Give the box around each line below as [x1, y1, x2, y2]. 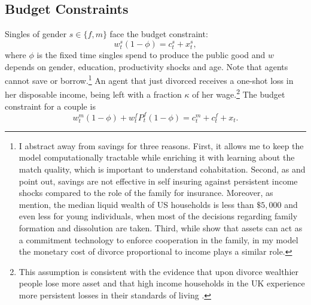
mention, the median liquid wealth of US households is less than [19, 198, 254, 210]
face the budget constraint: [109, 28, 208, 40]
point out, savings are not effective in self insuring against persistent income [19, 174, 298, 187]
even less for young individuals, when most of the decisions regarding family [19, 210, 298, 222]
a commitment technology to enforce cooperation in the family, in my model [19, 233, 298, 246]
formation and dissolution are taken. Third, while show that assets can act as [19, 222, 303, 234]
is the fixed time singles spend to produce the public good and [36, 48, 266, 61]
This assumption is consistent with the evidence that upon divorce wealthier [19, 265, 298, 277]
